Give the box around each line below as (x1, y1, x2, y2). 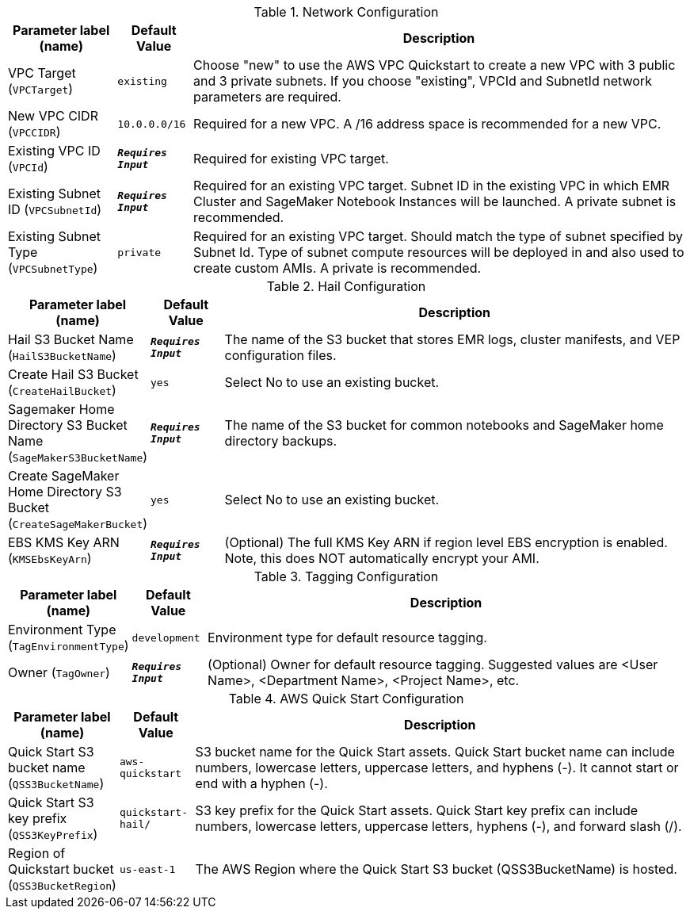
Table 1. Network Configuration (254, 4, 439, 20)
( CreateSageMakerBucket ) (8, 515, 148, 531)
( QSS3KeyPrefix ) (8, 826, 98, 842)
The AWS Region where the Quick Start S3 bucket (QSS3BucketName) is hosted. (195, 861, 677, 877)
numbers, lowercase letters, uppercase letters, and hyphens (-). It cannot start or (195, 760, 679, 775)
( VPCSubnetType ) (8, 260, 98, 276)
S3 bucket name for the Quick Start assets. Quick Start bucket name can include (195, 744, 675, 760)
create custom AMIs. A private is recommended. (193, 260, 482, 276)
